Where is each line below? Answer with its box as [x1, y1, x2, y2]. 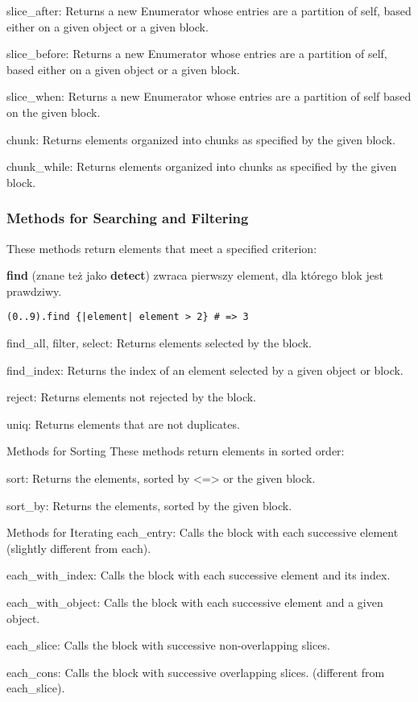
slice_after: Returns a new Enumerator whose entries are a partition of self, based [6, 2, 412, 19]
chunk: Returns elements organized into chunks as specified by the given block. [6, 131, 395, 147]
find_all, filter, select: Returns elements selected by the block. [6, 334, 312, 351]
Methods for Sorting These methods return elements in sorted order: [6, 442, 345, 459]
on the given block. [6, 103, 101, 120]
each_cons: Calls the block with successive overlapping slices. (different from [6, 663, 385, 680]
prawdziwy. [6, 282, 62, 299]
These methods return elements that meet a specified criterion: [6, 239, 317, 256]
